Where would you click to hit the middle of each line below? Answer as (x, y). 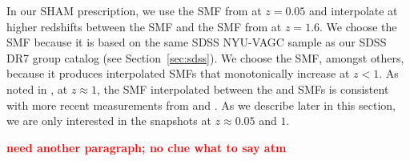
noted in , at (37, 89)
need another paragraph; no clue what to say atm (147, 147)
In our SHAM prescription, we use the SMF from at (134, 10)
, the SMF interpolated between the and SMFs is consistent (243, 89)
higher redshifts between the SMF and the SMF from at (144, 26)
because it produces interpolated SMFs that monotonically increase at (178, 73)
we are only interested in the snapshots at (109, 121)
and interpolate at (354, 10)
